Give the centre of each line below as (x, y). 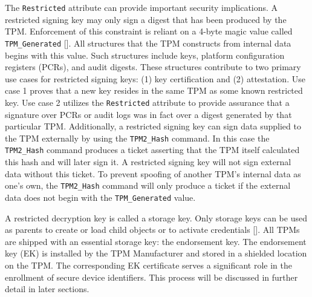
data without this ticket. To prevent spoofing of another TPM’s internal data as (153, 173)
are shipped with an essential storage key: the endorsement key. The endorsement (156, 241)
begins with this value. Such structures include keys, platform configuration (145, 55)
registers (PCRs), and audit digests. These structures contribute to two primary (153, 67)
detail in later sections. (47, 289)
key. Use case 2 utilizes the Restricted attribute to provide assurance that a (147, 102)
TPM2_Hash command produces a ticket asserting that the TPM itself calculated (152, 150)
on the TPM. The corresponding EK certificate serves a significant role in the (148, 265)
